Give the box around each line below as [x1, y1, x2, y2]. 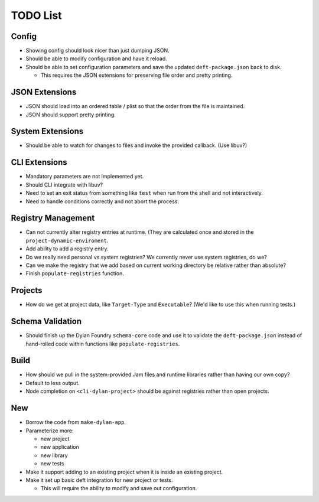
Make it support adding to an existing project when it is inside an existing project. [25, 468, 223, 475]
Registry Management [11, 213, 95, 223]
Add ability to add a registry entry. [25, 245, 109, 252]
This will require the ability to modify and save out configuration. [40, 485, 197, 492]
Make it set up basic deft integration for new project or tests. [25, 476, 174, 484]
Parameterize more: [25, 427, 74, 434]
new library [40, 452, 68, 459]
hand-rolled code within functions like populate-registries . [25, 340, 180, 347]
